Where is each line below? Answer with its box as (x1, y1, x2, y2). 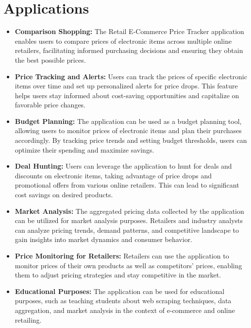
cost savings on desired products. (15, 190, 113, 200)
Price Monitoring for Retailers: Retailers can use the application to (15, 251, 229, 260)
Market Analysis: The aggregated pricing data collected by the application (15, 206, 244, 216)
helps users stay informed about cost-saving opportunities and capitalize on (15, 90, 239, 100)
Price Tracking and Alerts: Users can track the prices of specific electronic (15, 71, 247, 81)
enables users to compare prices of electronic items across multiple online (15, 35, 232, 46)
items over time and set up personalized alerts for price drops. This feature (15, 81, 238, 91)
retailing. (15, 314, 42, 325)
